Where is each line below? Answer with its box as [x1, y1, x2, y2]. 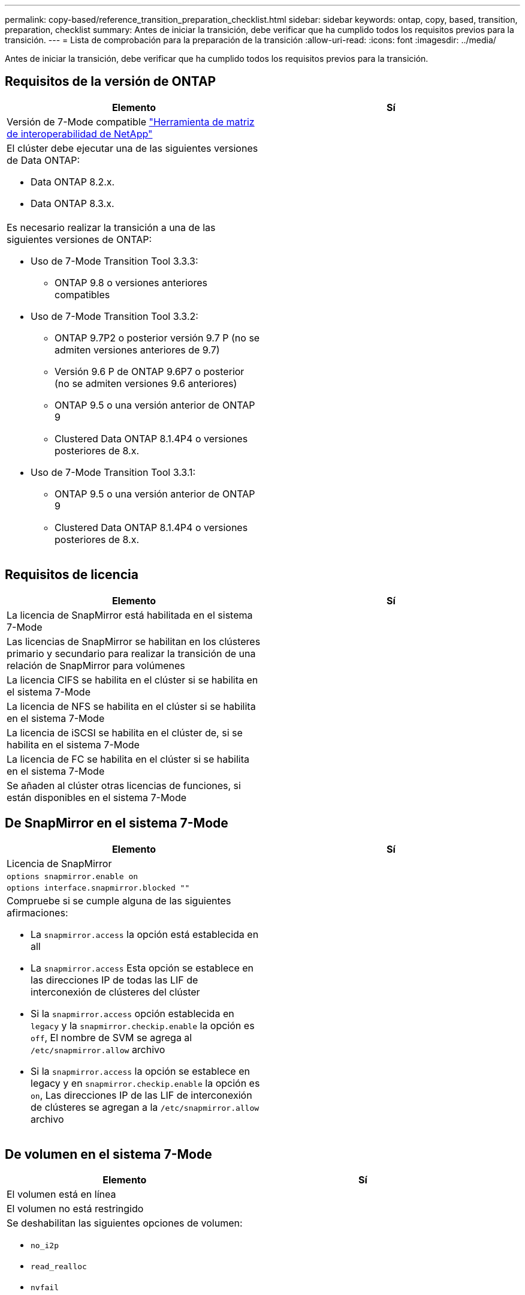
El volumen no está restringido [7, 1203, 144, 1215]
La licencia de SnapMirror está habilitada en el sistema [7, 608, 253, 621]
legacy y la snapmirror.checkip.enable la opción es [31, 1019, 255, 1032]
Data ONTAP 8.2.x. [31, 175, 115, 188]
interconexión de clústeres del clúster [31, 985, 200, 998]
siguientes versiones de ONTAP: [7, 233, 152, 245]
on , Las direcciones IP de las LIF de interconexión [31, 1089, 252, 1101]
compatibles [55, 288, 110, 301]
